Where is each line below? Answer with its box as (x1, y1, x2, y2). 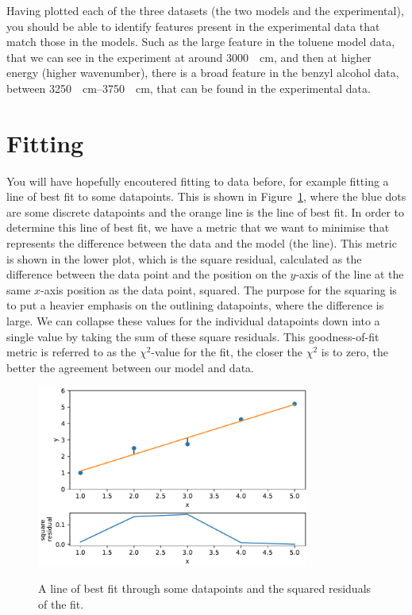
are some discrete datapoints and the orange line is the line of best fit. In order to (6, 203, 405, 220)
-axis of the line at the (295, 266, 404, 283)
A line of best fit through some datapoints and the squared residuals (38, 580, 372, 597)
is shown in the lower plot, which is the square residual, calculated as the (6, 250, 362, 267)
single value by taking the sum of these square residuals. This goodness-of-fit (6, 328, 379, 344)
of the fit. (38, 595, 84, 612)
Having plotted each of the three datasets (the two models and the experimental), (6, 2, 404, 18)
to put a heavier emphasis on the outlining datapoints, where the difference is (6, 297, 384, 313)
